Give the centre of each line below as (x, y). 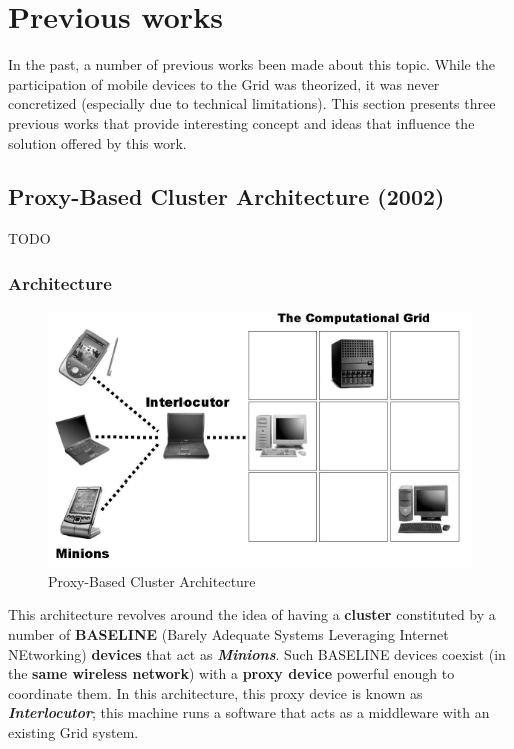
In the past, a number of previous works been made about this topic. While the (251, 64)
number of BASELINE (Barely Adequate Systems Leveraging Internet (228, 634)
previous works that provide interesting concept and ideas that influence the (241, 122)
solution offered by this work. (97, 142)
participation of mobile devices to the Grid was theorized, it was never (224, 83)
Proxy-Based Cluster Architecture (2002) (226, 196)
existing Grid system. (73, 732)
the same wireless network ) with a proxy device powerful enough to (231, 673)
